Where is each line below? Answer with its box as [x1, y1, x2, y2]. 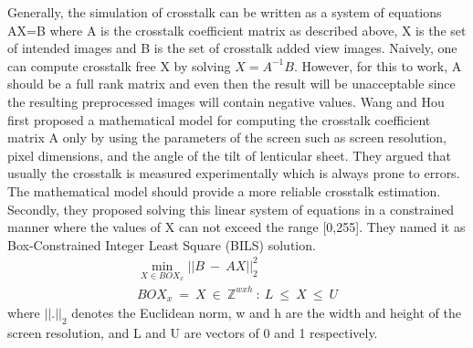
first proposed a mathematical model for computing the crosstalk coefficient [7, 110, 431, 129]
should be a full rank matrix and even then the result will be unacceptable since [7, 74, 456, 93]
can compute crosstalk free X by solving [7, 56, 231, 75]
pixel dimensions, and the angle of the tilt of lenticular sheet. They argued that [7, 145, 452, 164]
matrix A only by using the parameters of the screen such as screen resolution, [7, 128, 447, 147]
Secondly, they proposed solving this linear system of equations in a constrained [7, 199, 455, 218]
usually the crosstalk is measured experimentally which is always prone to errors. [7, 163, 460, 183]
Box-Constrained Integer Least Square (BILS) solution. [7, 235, 316, 254]
